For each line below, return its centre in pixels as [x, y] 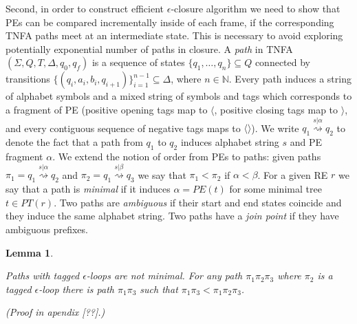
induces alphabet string [230, 142]
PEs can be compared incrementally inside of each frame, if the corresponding [170, 22]
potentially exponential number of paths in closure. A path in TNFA [149, 48]
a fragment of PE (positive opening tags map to [107, 109]
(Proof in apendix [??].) [55, 312]
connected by [282, 62]
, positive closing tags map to [276, 109]
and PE [306, 142]
